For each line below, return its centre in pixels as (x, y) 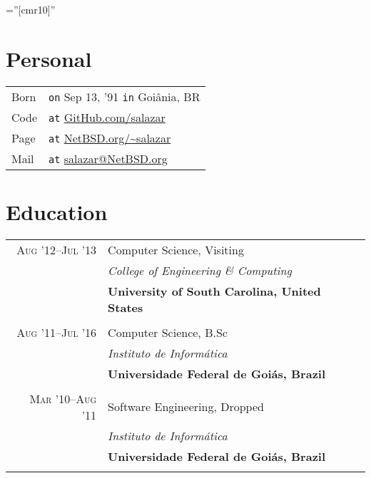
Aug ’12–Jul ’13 (57, 249)
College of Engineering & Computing (200, 270)
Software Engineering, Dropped (186, 407)
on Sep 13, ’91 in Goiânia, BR (124, 96)
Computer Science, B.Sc (168, 332)
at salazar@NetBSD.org (108, 158)
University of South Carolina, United (214, 291)
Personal (49, 58)
